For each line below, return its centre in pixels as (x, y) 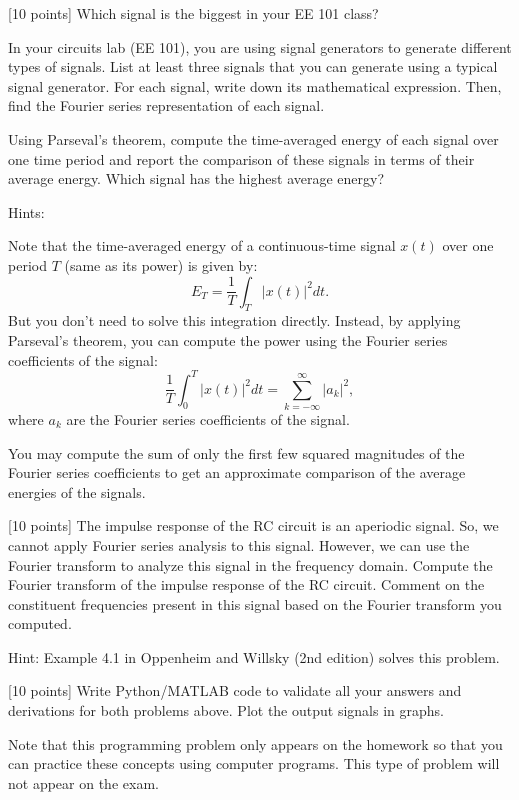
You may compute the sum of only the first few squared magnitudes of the (236, 452)
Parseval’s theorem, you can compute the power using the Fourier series (228, 339)
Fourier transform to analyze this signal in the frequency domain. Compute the (250, 564)
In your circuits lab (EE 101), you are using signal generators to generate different (260, 46)
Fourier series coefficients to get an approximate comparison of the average (237, 472)
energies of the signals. (77, 491)
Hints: (26, 211)
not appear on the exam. (83, 782)
